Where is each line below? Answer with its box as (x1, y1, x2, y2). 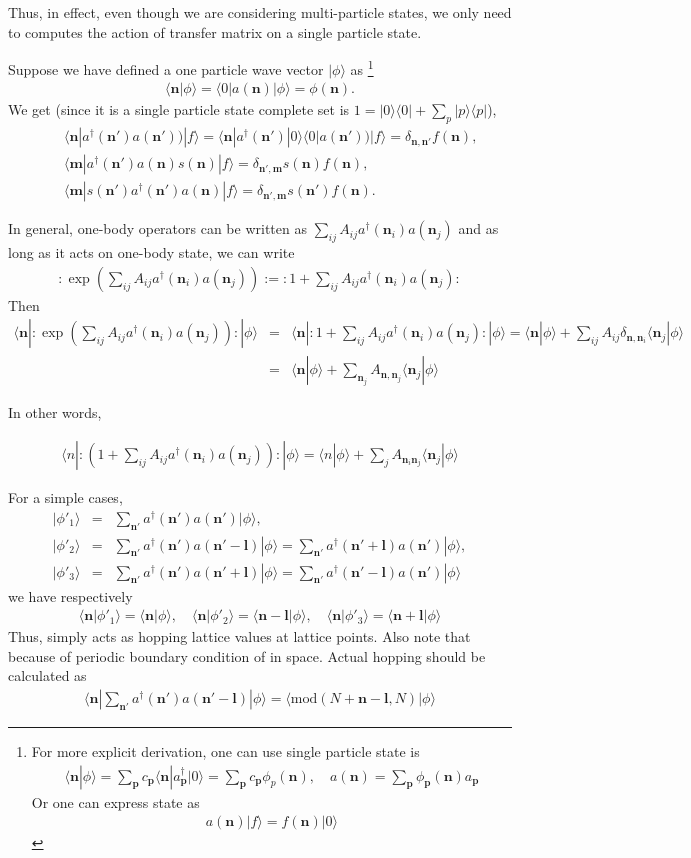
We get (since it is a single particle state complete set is (8, 99, 350, 120)
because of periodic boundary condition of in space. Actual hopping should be (8, 645, 486, 666)
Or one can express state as (31, 791, 200, 812)
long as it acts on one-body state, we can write (8, 242, 295, 263)
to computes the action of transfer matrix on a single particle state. (8, 21, 422, 42)
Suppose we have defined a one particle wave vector (8, 58, 324, 79)
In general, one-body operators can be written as (8, 218, 307, 239)
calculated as (8, 665, 87, 686)
